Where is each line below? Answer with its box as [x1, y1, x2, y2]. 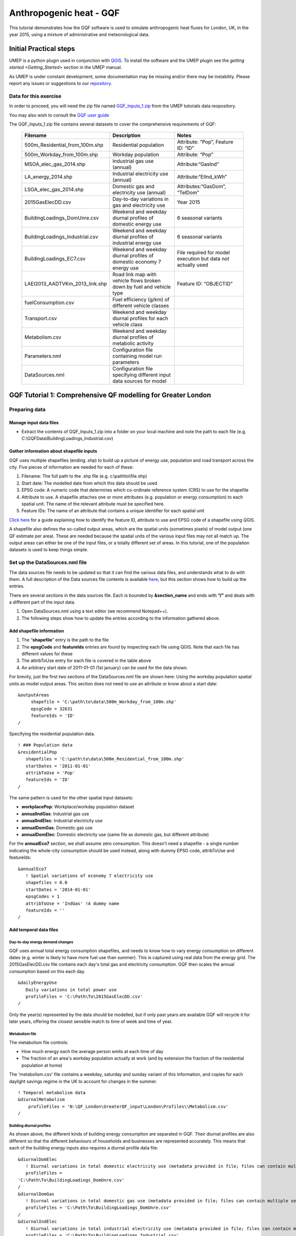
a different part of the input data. [9, 599, 76, 605]
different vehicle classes [112, 302, 169, 309]
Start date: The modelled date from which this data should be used [21, 480, 157, 486]
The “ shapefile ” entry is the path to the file [21, 637, 109, 643]
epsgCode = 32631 [31, 706, 73, 711]
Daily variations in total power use [25, 987, 117, 992]
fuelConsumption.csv [24, 299, 74, 306]
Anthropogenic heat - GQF [9, 7, 120, 18]
